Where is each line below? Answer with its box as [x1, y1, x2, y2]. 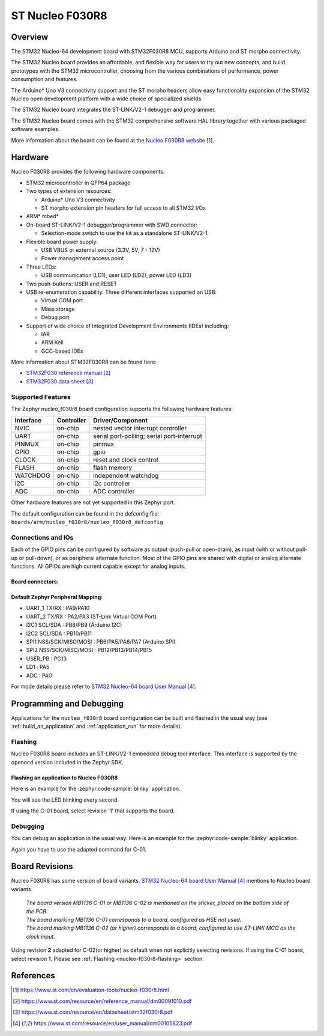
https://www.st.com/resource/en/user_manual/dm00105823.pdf [34, 1019, 192, 1027]
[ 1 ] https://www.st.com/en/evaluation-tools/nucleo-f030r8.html [13, 986, 169, 994]
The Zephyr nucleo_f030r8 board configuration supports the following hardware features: [11, 406, 233, 412]
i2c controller [93, 480, 131, 488]
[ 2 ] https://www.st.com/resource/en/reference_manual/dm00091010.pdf [13, 998, 192, 1005]
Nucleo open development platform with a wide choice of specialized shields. [11, 95, 203, 102]
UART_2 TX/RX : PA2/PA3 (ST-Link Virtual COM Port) [26, 613, 157, 620]
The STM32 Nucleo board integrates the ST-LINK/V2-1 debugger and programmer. [11, 106, 216, 114]
